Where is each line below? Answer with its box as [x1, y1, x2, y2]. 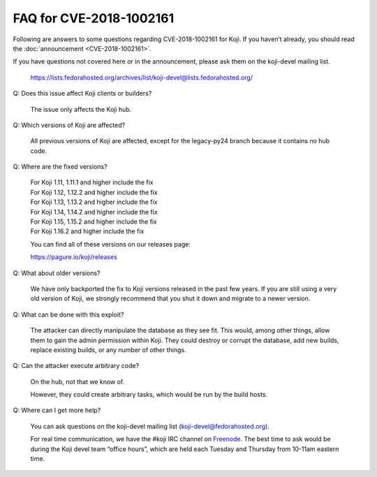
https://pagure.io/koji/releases [30, 253, 118, 261]
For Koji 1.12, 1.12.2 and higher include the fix [30, 188, 158, 196]
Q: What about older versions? [13, 269, 101, 277]
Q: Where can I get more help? [13, 406, 101, 415]
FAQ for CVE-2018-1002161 [13, 10, 175, 26]
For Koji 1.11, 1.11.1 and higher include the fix [30, 178, 154, 186]
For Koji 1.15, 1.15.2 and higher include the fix [30, 217, 157, 226]
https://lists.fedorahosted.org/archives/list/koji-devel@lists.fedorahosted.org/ [30, 73, 253, 82]
